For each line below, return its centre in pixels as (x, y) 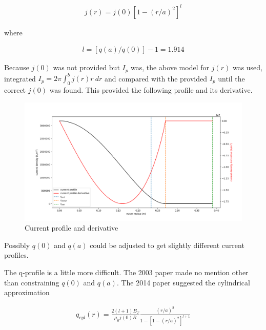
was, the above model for (170, 67)
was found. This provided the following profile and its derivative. (151, 89)
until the (231, 78)
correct (15, 89)
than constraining (32, 282)
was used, (247, 67)
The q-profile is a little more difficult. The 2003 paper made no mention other (126, 272)
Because (17, 67)
